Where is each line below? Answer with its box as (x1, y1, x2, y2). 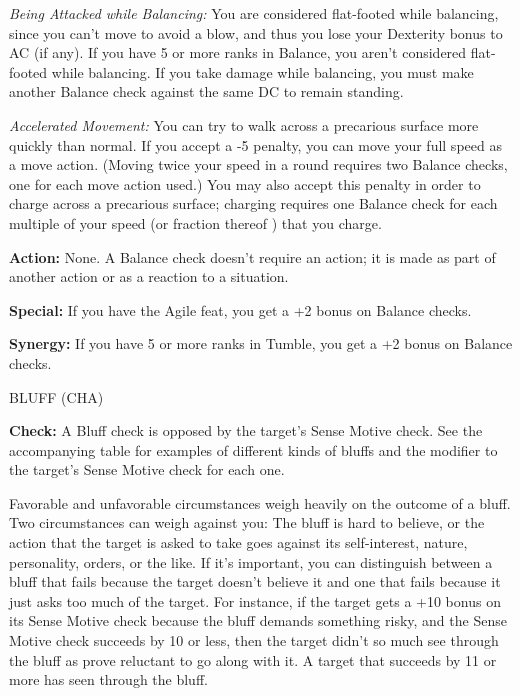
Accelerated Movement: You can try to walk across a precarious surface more (9, 114, 479, 135)
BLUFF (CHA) (9, 386, 104, 407)
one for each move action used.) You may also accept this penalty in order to (9, 173, 481, 194)
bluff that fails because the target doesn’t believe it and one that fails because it (9, 571, 501, 592)
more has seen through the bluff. (9, 669, 208, 690)
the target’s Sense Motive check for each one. (9, 459, 285, 480)
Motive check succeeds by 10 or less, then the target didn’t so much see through (9, 630, 499, 651)
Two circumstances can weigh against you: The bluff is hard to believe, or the (9, 512, 485, 533)
